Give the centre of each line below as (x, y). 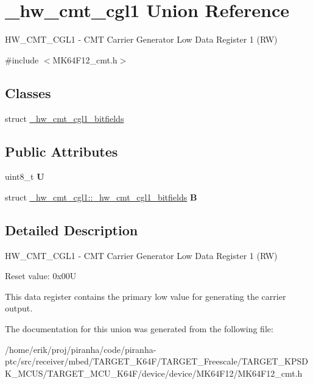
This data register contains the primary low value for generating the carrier (146, 296)
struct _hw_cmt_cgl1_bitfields (65, 118)
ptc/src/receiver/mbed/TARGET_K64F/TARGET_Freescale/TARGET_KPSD (156, 361)
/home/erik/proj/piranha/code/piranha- (81, 349)
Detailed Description (72, 229)
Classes (28, 92)
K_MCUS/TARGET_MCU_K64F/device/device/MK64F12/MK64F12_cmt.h (154, 373)
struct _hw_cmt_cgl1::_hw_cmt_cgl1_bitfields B (101, 197)
